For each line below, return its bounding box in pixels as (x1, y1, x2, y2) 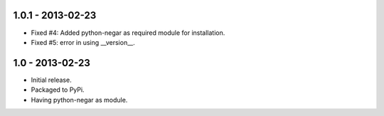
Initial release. (31, 75, 72, 84)
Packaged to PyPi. (31, 85, 85, 94)
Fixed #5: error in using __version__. (31, 38, 135, 46)
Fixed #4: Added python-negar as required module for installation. (31, 28, 225, 37)
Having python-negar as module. (31, 95, 128, 104)
